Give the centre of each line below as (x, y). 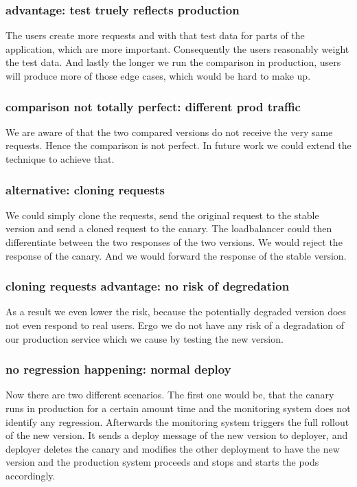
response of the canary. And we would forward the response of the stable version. (176, 255)
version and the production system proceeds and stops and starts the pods (162, 462)
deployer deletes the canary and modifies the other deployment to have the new (173, 448)
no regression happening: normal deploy (118, 369)
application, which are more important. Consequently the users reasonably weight (177, 48)
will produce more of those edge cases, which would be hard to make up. (158, 76)
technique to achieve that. (60, 159)
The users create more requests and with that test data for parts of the (155, 35)
